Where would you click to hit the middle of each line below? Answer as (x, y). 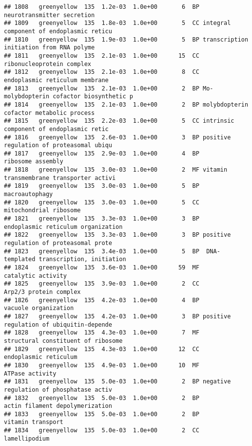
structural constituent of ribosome (63, 341)
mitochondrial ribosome (42, 211)
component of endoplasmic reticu (58, 31)
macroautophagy (29, 194)
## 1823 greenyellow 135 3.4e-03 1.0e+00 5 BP (102, 251)
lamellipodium (27, 438)
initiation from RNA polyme (49, 48)
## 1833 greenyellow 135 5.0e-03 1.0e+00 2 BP (102, 414)
